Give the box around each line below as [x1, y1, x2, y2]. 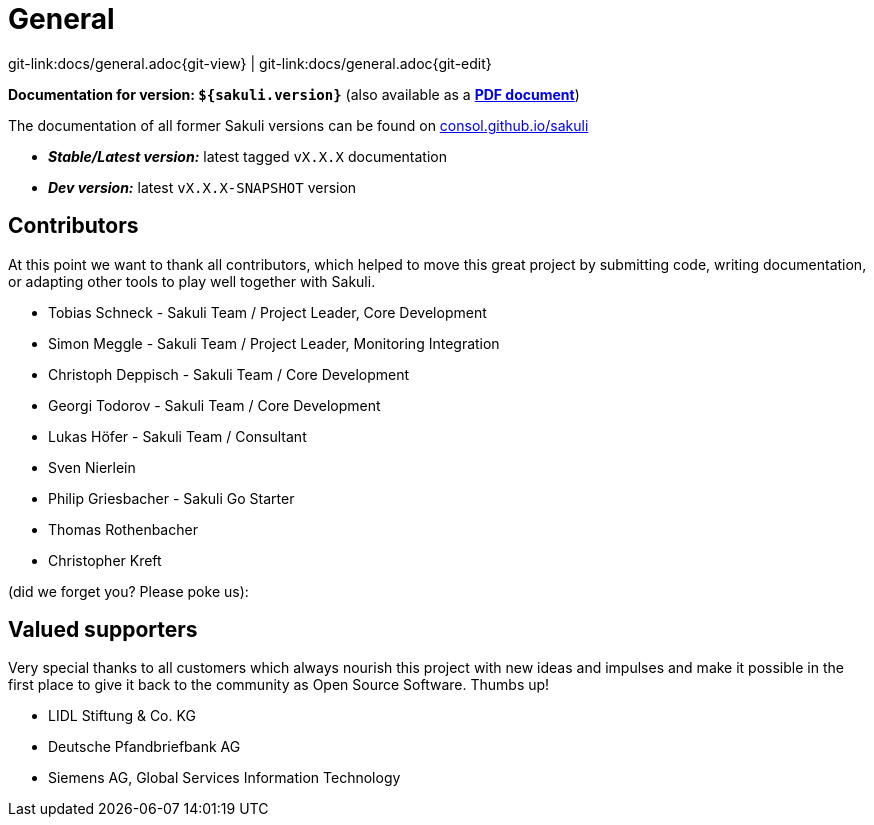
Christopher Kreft [48, 551, 162, 569]
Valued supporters [8, 617, 198, 643]
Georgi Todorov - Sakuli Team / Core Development [48, 396, 381, 414]
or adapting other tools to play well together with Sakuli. [8, 272, 376, 290]
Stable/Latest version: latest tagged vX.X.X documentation [48, 147, 448, 165]
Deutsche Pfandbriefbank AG [48, 738, 241, 756]
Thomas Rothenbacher [48, 520, 198, 538]
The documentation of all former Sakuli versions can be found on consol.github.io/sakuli [8, 116, 589, 134]
